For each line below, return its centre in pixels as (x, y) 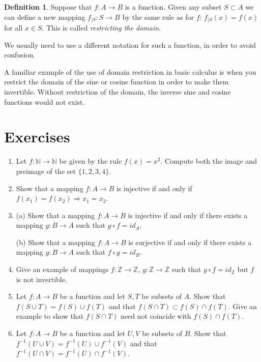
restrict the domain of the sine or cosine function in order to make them (117, 82)
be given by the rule (91, 161)
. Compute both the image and (209, 161)
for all (13, 28)
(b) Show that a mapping (55, 242)
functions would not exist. (45, 101)
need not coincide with (156, 316)
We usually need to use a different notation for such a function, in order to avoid (130, 44)
